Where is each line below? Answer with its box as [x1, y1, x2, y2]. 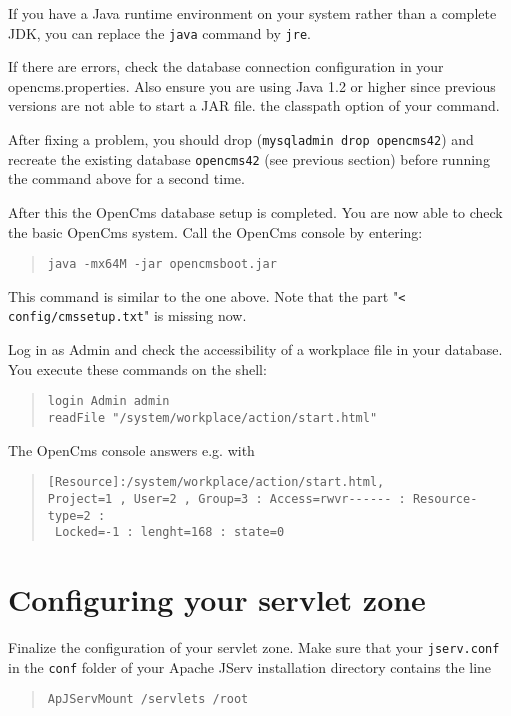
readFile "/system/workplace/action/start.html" [47, 410, 378, 425]
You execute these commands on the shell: [8, 358, 267, 379]
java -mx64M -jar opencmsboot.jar [47, 257, 277, 272]
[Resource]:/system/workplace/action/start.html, [47, 475, 385, 490]
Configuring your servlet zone [8, 579, 426, 619]
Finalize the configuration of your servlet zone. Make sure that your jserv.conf [8, 636, 500, 657]
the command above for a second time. [8, 168, 245, 189]
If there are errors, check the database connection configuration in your [8, 56, 444, 77]
